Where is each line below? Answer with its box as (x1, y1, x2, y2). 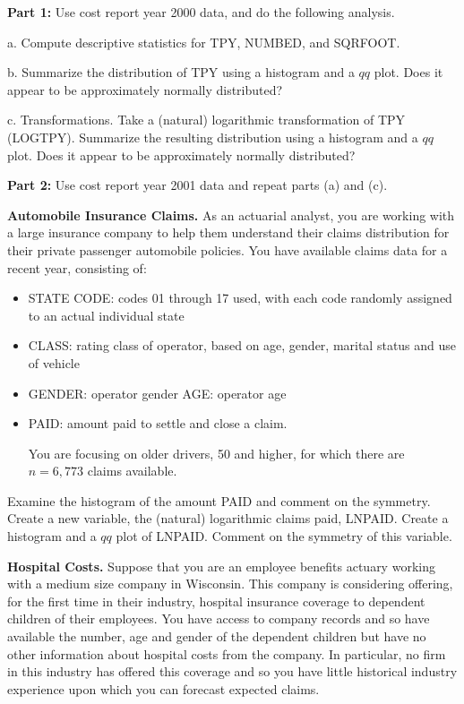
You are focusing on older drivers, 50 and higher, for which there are (28, 443, 405, 462)
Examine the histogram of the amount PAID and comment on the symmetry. (7, 491, 431, 510)
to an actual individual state (28, 305, 185, 324)
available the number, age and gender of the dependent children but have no (7, 627, 426, 646)
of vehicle (28, 353, 80, 372)
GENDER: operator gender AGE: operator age (28, 383, 287, 402)
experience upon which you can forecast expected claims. (7, 679, 320, 698)
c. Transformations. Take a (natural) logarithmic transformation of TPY (7, 110, 406, 129)
